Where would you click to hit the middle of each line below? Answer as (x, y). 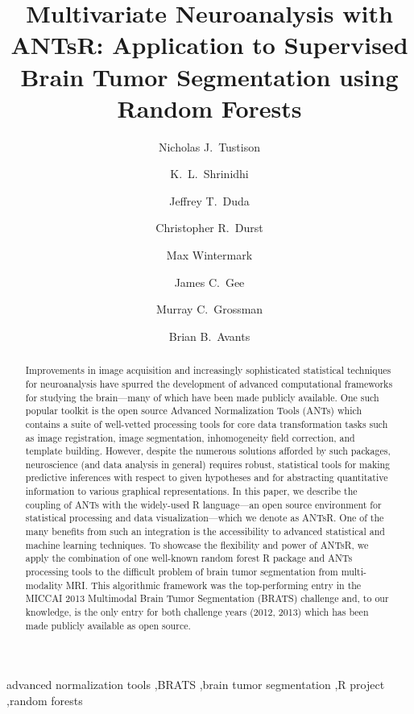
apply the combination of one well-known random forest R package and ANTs (189, 558)
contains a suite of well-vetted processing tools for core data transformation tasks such (207, 423)
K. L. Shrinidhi (209, 174)
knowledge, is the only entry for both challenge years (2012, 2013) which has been (197, 612)
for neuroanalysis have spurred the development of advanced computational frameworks (209, 383)
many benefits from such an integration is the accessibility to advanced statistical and (205, 531)
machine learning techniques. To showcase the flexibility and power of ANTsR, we (197, 544)
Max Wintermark (209, 255)
